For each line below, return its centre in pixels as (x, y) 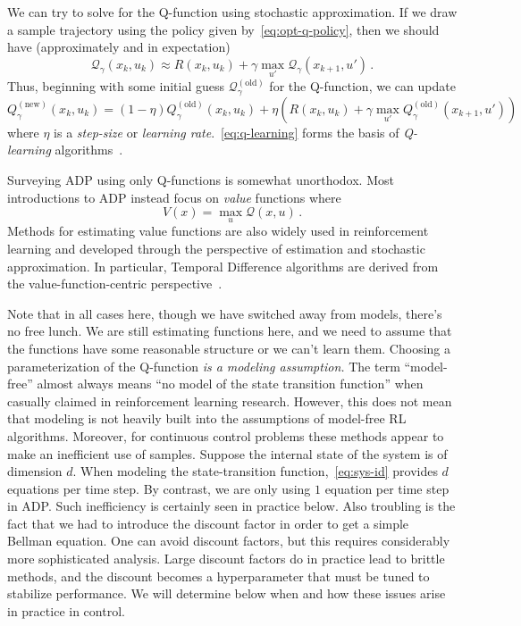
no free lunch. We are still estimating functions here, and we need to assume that (230, 331)
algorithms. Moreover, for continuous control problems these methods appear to (226, 435)
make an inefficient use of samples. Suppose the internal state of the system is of (227, 453)
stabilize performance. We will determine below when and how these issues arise (227, 593)
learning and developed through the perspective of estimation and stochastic (216, 248)
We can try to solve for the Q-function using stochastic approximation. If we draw (232, 12)
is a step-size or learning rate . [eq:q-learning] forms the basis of (227, 132)
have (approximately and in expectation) (119, 47)
